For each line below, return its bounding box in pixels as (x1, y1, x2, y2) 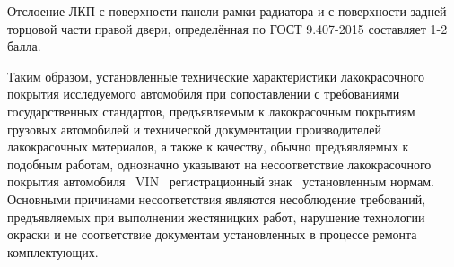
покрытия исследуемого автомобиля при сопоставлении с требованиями (7, 84, 400, 103)
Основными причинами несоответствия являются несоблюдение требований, (7, 189, 426, 208)
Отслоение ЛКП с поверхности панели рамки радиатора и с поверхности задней (7, 2, 447, 20)
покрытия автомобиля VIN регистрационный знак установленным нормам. (7, 172, 434, 191)
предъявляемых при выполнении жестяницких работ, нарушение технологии (7, 207, 425, 226)
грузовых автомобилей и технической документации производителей (7, 119, 382, 138)
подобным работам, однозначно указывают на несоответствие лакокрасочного (7, 154, 432, 173)
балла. (7, 37, 41, 56)
